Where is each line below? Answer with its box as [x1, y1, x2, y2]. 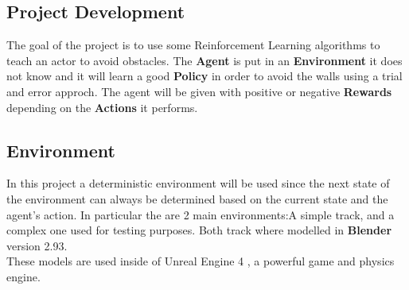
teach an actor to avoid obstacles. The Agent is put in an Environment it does [6, 52, 403, 68]
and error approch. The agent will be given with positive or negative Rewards [6, 83, 392, 99]
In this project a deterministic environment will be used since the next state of [6, 175, 390, 191]
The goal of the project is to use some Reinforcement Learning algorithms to [6, 37, 380, 53]
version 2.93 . [6, 237, 68, 253]
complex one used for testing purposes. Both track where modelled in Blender [6, 222, 392, 238]
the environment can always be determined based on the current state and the [6, 190, 388, 207]
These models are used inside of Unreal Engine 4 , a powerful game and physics [6, 253, 395, 269]
